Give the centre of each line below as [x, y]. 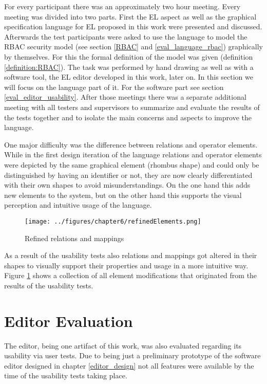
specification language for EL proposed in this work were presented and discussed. [133, 26]
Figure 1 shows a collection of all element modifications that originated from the [131, 275]
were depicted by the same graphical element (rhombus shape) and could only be [132, 164]
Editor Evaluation [69, 321]
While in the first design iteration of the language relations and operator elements [133, 154]
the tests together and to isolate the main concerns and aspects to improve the [128, 117]
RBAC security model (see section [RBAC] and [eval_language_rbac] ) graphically [133, 47]
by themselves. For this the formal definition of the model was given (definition [129, 56]
